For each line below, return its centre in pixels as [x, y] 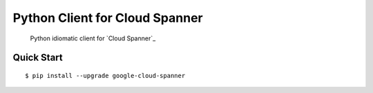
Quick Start [38, 58]
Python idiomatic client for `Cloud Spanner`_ [93, 38]
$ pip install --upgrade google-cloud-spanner [105, 76]
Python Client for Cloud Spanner [108, 18]
